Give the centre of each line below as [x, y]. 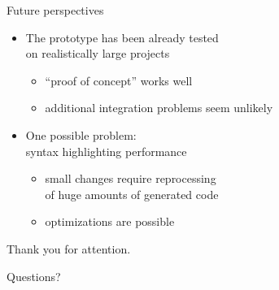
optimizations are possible [110, 221]
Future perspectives [55, 10]
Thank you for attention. [69, 248]
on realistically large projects [98, 53]
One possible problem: [81, 134]
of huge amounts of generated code [132, 194]
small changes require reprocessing [131, 178]
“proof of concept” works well [119, 80]
